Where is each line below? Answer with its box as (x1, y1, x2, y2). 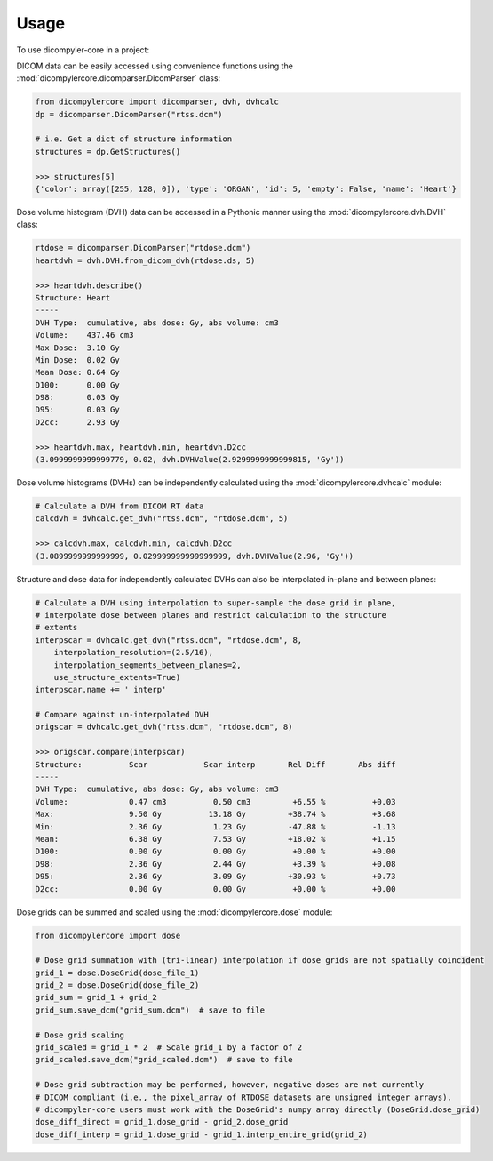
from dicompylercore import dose (35, 930, 181, 941)
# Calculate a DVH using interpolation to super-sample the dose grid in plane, (35, 597, 396, 608)
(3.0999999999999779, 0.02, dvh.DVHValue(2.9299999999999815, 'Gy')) (35, 454, 345, 465)
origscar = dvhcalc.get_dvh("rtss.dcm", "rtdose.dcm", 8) (35, 722, 293, 733)
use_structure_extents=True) (53, 672, 181, 682)
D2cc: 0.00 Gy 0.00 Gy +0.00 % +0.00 (35, 884, 396, 893)
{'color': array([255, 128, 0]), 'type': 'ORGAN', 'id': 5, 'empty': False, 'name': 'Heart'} (35, 184, 457, 195)
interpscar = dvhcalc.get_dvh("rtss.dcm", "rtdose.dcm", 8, (35, 635, 303, 645)
